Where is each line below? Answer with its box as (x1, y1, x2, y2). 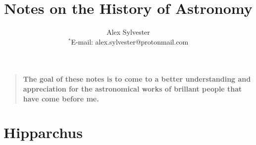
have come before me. (23, 93, 99, 103)
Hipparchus (3, 122, 83, 143)
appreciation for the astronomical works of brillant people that (23, 83, 242, 94)
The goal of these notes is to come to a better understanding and (23, 74, 251, 84)
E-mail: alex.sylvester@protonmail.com (71, 36, 189, 47)
